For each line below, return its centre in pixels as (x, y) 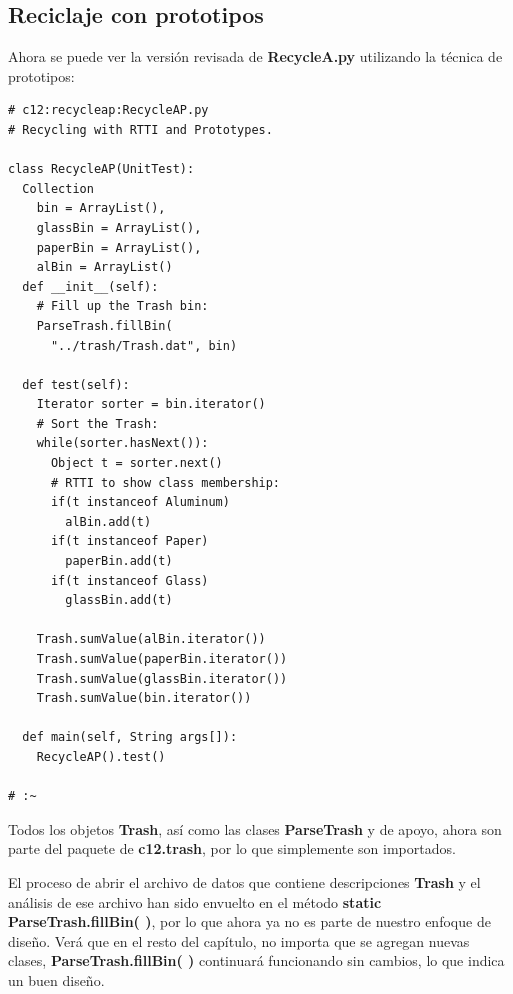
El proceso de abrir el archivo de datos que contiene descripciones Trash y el (244, 881)
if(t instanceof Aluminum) (140, 502)
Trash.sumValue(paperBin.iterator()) (162, 659)
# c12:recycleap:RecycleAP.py (108, 110)
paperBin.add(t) (119, 561)
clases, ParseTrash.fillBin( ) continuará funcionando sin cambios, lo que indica (256, 960)
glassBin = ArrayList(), (119, 227)
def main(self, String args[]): (130, 737)
